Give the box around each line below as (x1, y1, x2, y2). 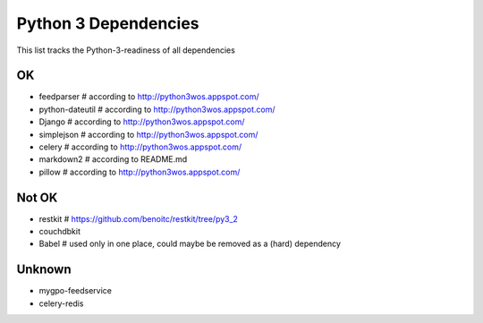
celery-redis (38, 298, 84, 309)
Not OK (16, 190, 58, 205)
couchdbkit (38, 226, 80, 237)
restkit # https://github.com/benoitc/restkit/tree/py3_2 (38, 213, 239, 224)
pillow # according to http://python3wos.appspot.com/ (38, 166, 241, 177)
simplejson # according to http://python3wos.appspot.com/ (38, 129, 258, 140)
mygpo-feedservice (38, 285, 112, 296)
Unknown (16, 262, 72, 277)
